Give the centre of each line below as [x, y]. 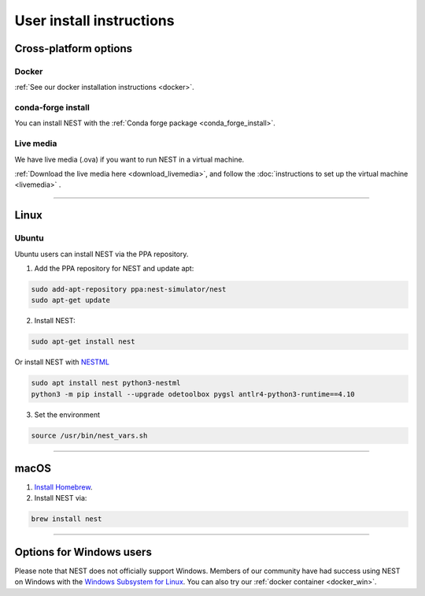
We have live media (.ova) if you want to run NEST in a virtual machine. [129, 159]
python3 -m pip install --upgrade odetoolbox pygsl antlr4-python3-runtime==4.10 [193, 394]
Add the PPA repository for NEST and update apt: [114, 268]
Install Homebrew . [63, 487]
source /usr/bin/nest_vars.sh [89, 435]
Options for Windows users [83, 552]
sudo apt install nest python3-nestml [106, 383]
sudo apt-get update [70, 300]
